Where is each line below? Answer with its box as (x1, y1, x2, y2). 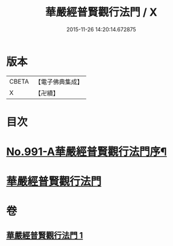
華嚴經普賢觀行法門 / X (45, 5, 158, 19)
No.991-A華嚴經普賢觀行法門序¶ (6, 145, 167, 159)
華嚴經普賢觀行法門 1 (6, 230, 83, 241)
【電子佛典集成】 (34, 78, 83, 86)
